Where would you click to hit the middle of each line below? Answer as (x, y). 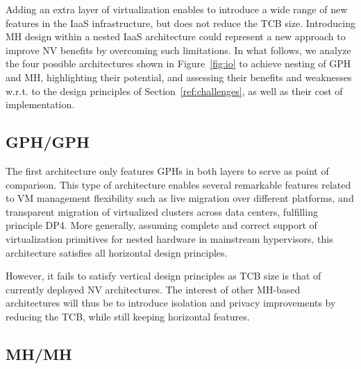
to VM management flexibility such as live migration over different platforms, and (180, 198)
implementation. (40, 104)
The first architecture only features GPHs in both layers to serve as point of (167, 170)
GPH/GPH (48, 142)
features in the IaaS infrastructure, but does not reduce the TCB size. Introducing (180, 23)
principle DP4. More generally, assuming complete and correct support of (161, 225)
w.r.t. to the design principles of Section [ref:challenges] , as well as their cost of (174, 91)
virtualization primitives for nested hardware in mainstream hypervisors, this (169, 238)
